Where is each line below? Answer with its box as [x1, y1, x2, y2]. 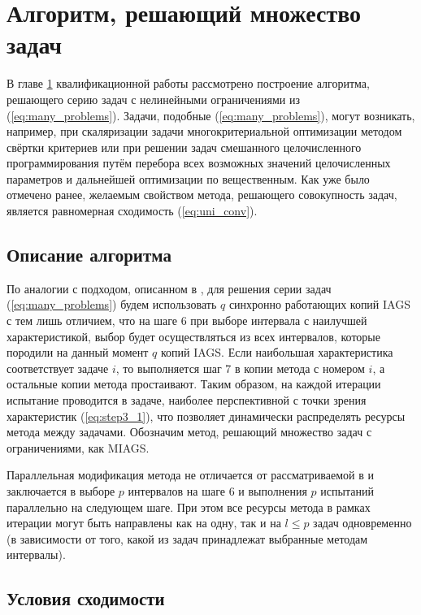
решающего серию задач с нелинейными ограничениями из [7, 90, 300, 107]
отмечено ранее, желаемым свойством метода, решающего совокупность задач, [7, 186, 397, 203]
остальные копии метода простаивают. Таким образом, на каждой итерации [7, 375, 381, 392]
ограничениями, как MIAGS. [7, 439, 150, 456]
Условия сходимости [7, 586, 165, 611]
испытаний [320, 482, 374, 499]
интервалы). [7, 546, 66, 563]
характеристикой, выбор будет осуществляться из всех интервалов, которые [7, 327, 380, 344]
